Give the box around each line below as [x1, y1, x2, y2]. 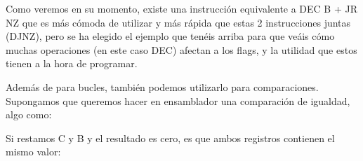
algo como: [6, 107, 52, 122]
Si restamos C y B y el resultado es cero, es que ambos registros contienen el [6, 130, 335, 145]
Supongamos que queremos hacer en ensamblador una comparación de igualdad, [6, 93, 350, 108]
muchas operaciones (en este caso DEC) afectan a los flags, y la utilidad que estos [6, 42, 357, 57]
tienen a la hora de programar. [6, 56, 138, 71]
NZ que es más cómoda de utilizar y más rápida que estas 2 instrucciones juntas [6, 15, 351, 29]
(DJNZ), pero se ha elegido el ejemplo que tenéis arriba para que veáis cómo [6, 29, 335, 43]
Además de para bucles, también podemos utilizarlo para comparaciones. [6, 79, 319, 94]
